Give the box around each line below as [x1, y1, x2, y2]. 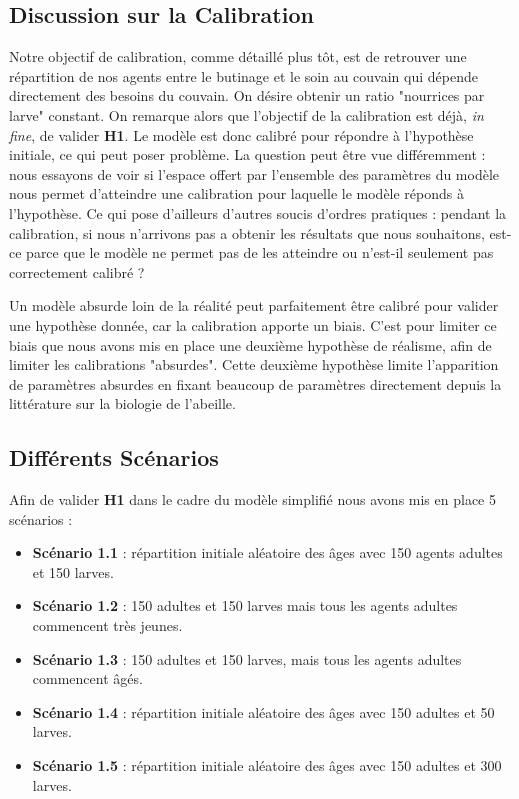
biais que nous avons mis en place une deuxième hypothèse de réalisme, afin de [9, 334, 492, 355]
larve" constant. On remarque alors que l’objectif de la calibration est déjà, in [9, 104, 484, 125]
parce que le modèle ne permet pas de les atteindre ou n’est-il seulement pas [26, 242, 494, 263]
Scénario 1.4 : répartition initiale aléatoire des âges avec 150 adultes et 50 [32, 701, 495, 722]
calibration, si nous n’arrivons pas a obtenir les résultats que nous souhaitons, [9, 222, 485, 243]
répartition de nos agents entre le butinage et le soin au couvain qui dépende [9, 65, 478, 86]
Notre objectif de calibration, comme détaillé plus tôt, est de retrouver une [9, 46, 467, 67]
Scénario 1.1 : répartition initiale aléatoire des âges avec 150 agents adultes [32, 542, 503, 563]
